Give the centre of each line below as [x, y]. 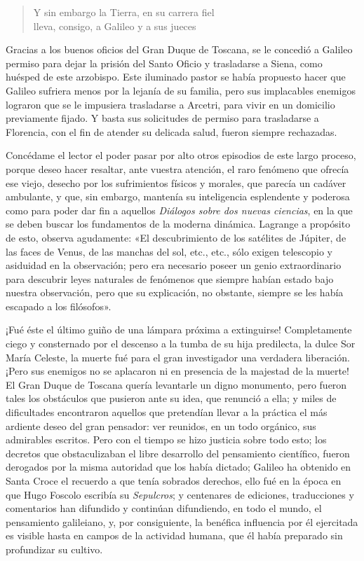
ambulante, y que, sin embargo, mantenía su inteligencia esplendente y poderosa [178, 196]
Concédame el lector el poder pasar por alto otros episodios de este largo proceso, [181, 155]
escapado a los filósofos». [59, 306]
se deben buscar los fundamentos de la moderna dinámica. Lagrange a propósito [178, 224]
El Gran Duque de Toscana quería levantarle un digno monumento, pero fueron [176, 384]
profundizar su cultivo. [54, 549]
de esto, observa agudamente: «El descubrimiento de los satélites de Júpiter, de [176, 237]
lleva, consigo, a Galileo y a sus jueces [115, 26]
